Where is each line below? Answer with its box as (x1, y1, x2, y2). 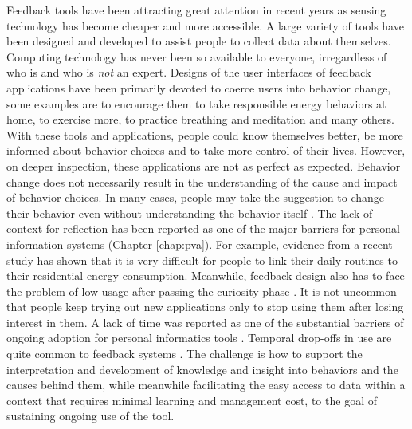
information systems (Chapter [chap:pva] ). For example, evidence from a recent (6, 235, 393, 252)
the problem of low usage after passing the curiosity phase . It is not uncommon (6, 282, 397, 299)
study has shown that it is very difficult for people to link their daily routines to (6, 251, 398, 268)
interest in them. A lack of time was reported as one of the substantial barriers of (6, 313, 404, 330)
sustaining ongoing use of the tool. (6, 407, 175, 424)
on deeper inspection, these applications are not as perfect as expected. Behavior (6, 157, 401, 174)
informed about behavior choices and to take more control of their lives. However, (6, 142, 406, 159)
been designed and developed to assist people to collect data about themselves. (6, 33, 391, 49)
